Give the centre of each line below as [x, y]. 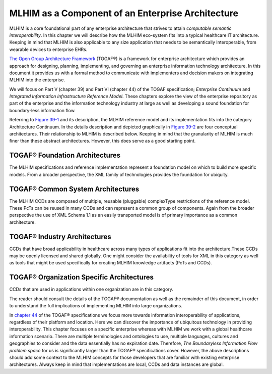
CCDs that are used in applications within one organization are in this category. [91, 289]
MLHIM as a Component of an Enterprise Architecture [124, 13]
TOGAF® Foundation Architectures [65, 155]
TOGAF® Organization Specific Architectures [81, 277]
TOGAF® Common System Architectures [74, 189]
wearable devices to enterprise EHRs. [48, 49]
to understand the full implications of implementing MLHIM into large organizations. [96, 306]
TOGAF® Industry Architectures [60, 237]
